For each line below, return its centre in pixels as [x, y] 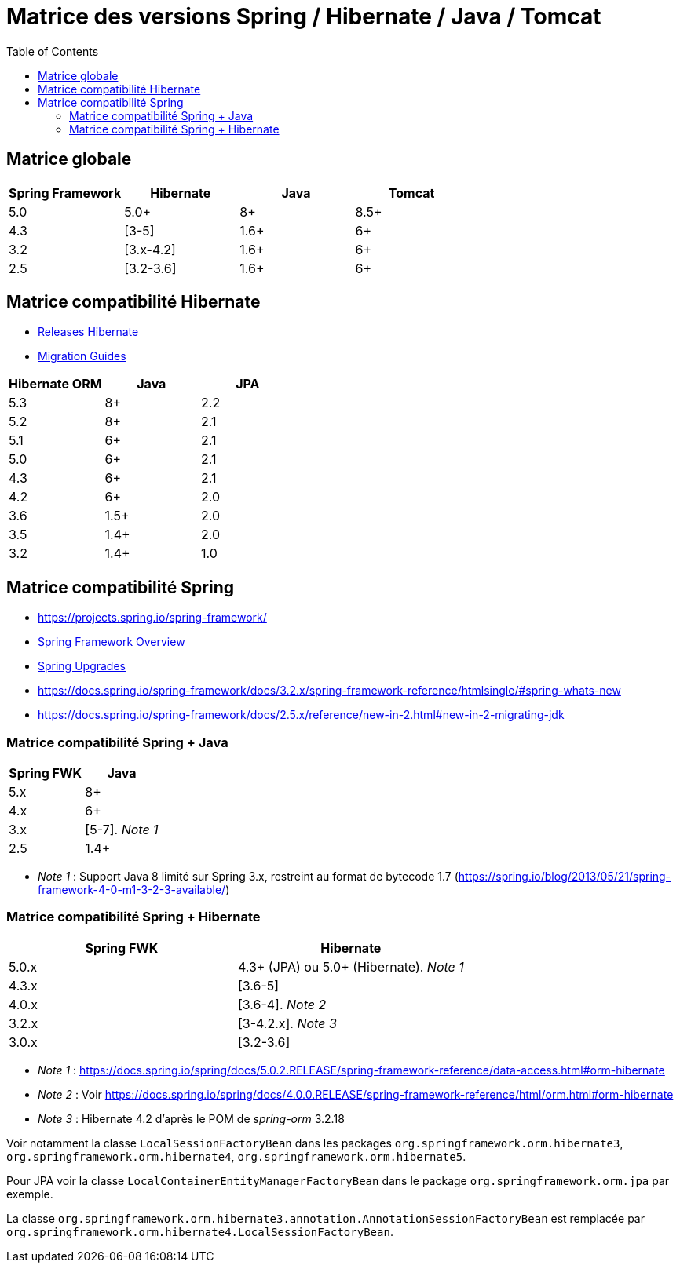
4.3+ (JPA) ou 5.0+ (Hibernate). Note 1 [351, 966]
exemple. [30, 1194]
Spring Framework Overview [112, 642]
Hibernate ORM [55, 384]
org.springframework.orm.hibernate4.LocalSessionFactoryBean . [200, 1231]
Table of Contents [53, 51]
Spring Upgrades [82, 666]
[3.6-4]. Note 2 [282, 1004]
